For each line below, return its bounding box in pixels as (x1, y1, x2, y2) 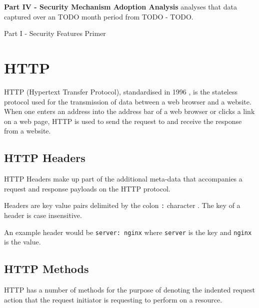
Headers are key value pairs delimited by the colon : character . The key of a (4, 200, 240, 210)
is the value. (4, 236, 41, 247)
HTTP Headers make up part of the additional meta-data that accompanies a (4, 173, 242, 184)
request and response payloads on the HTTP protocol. (4, 183, 170, 193)
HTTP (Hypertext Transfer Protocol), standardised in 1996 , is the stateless (4, 86, 238, 96)
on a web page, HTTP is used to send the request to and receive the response (4, 115, 242, 126)
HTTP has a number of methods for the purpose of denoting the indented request (4, 284, 255, 294)
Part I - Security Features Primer (4, 28, 106, 38)
